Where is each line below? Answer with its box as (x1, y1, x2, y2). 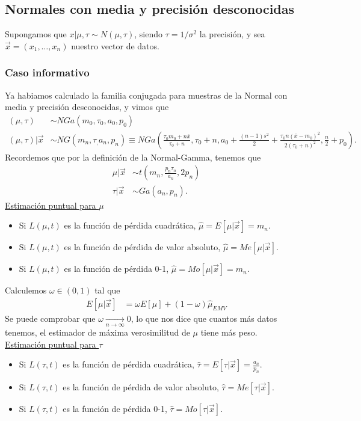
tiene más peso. (200, 326, 258, 339)
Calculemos (5, 284, 47, 297)
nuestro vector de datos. (71, 39, 159, 52)
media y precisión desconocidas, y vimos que (5, 100, 169, 113)
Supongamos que (5, 28, 67, 40)
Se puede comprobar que (5, 312, 96, 324)
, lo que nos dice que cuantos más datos (131, 312, 277, 324)
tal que (94, 284, 120, 297)
